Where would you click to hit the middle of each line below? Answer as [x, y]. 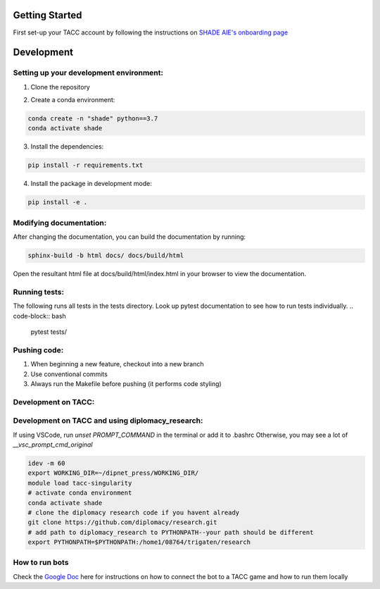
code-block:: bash [39, 316]
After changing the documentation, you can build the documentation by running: [129, 237]
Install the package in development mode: [91, 184]
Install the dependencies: [67, 147]
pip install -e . [58, 202]
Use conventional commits [69, 374]
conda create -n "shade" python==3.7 [93, 119]
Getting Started [47, 15]
